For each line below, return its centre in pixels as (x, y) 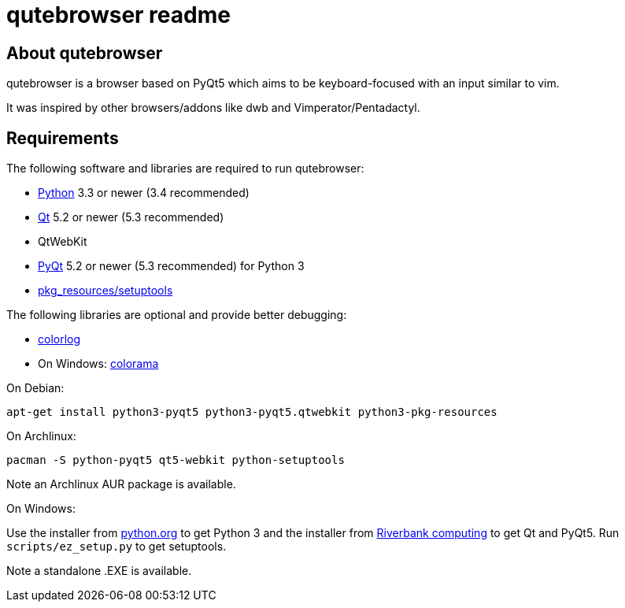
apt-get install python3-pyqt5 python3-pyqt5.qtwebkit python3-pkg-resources (252, 412)
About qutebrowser (85, 53)
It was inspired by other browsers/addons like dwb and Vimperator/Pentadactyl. (213, 108)
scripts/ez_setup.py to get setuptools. (116, 547)
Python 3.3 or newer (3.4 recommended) (144, 193)
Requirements (63, 138)
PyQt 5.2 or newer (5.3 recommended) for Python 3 (171, 266)
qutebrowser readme (118, 15)
